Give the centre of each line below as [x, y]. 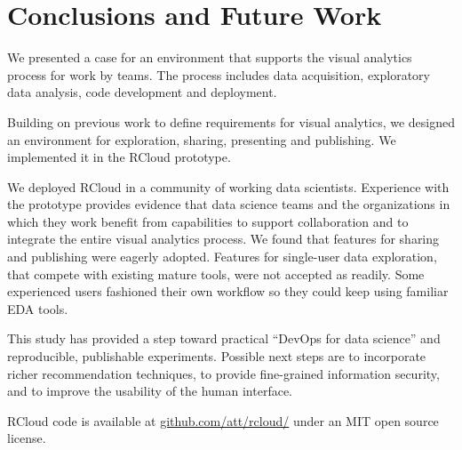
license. [27, 438]
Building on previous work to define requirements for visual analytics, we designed [231, 121]
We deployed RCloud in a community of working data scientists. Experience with [228, 186]
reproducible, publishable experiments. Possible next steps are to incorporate [217, 356]
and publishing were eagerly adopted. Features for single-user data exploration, [222, 257]
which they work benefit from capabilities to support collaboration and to [208, 221]
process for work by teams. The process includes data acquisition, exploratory [219, 74]
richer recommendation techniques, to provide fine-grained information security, [223, 373]
